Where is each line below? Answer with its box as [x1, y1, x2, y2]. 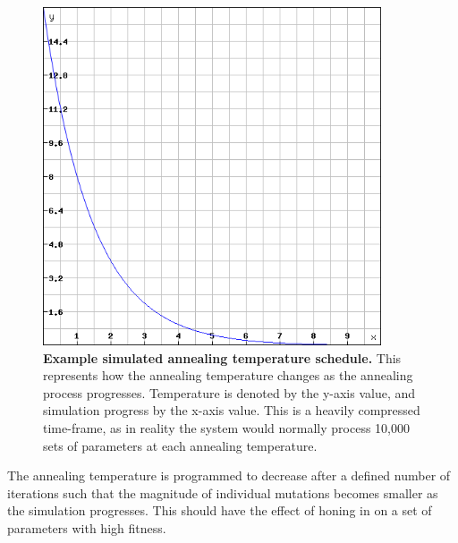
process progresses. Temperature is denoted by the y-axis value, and [43, 383, 416, 402]
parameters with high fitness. [7, 518, 166, 537]
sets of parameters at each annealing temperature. [43, 436, 318, 454]
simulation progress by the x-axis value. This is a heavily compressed [43, 401, 420, 420]
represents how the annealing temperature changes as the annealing [43, 366, 413, 385]
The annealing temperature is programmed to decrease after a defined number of [7, 466, 451, 485]
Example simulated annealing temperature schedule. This [43, 348, 402, 367]
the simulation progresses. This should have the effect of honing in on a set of [7, 501, 432, 520]
